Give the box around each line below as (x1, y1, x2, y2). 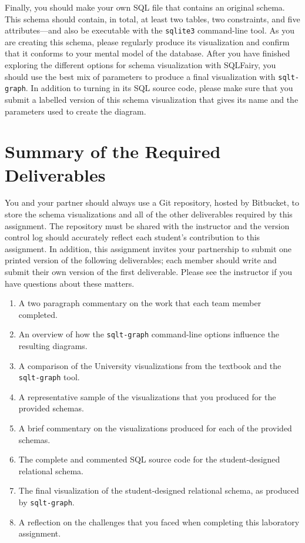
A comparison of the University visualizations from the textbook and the (18, 359, 281, 371)
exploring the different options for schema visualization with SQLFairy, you (5, 59, 276, 71)
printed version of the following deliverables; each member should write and (5, 254, 277, 266)
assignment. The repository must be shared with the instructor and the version (5, 219, 290, 232)
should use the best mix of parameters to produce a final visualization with (5, 70, 276, 82)
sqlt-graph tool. (18, 371, 80, 383)
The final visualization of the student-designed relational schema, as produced (18, 484, 299, 497)
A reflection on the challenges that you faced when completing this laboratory (18, 515, 300, 528)
